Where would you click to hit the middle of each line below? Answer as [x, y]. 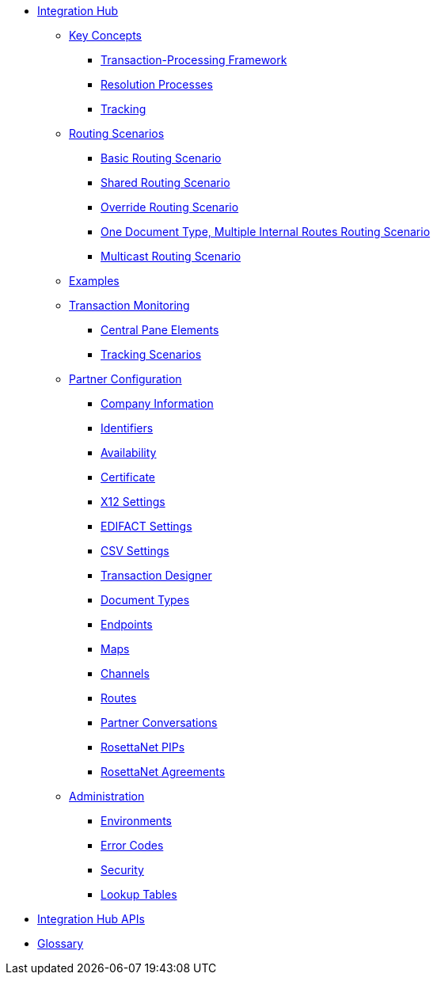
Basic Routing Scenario [161, 158]
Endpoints [127, 624]
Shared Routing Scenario [165, 183]
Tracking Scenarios [151, 354]
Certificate [128, 477]
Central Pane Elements [160, 330]
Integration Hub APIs [91, 919]
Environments [136, 821]
